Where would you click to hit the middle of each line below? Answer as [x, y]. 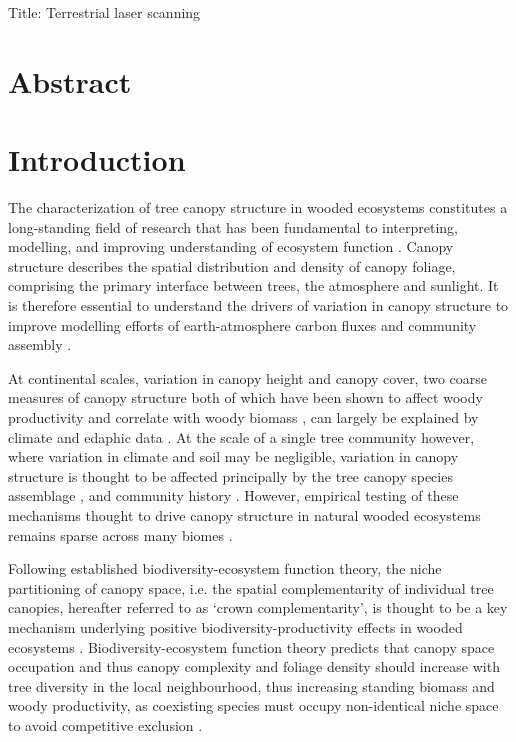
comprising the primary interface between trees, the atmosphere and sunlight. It [253, 285]
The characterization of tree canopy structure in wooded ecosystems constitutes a [258, 207]
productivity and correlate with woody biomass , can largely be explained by [243, 417]
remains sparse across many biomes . [120, 534]
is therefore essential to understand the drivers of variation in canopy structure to [258, 305]
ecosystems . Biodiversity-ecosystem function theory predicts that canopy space [251, 646]
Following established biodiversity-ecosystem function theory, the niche [225, 568]
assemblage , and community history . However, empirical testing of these [233, 495]
